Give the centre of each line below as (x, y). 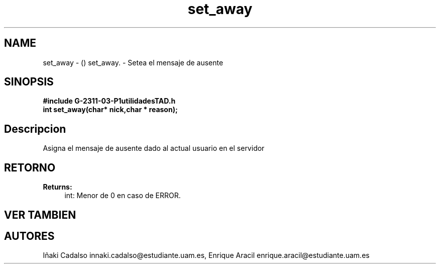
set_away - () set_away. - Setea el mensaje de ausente (133, 62)
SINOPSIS (29, 82)
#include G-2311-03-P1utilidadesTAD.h (109, 101)
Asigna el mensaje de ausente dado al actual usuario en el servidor (154, 148)
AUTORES (29, 236)
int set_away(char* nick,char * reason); (110, 110)
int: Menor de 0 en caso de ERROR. (123, 196)
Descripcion (35, 129)
